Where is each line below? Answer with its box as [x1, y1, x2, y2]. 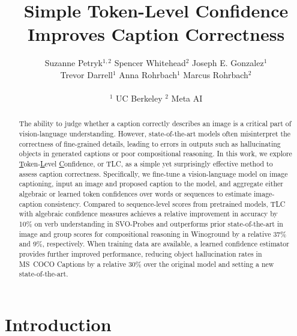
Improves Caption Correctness [27, 22, 285, 46]
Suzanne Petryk [44, 57, 103, 69]
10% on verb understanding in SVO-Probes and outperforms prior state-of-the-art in [19, 219, 283, 229]
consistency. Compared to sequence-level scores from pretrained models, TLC [44, 198, 286, 209]
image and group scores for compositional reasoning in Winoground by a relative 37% [19, 228, 287, 239]
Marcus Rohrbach [183, 68, 248, 81]
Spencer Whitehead [114, 57, 186, 69]
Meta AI [171, 92, 203, 105]
